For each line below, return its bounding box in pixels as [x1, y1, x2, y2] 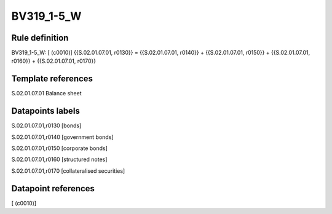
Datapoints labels [11, 106, 80, 116]
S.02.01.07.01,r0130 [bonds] [11, 122, 82, 129]
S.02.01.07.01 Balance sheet [11, 90, 82, 97]
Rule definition [11, 33, 69, 43]
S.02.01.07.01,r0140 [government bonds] [11, 133, 114, 141]
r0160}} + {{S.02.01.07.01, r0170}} [11, 57, 97, 65]
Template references [11, 74, 93, 84]
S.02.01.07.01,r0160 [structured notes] [11, 156, 108, 163]
